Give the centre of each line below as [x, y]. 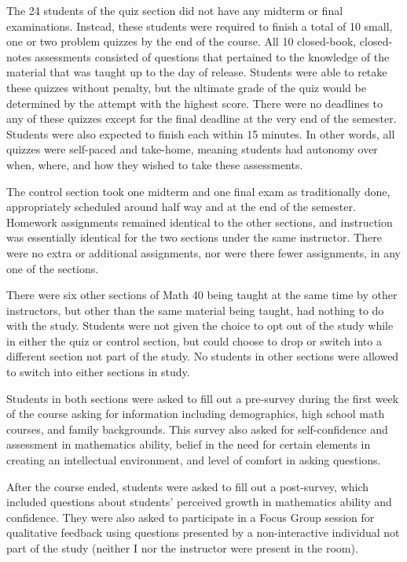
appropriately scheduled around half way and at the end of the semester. [181, 207]
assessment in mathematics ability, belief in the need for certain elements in [189, 444]
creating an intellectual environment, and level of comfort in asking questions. [194, 460]
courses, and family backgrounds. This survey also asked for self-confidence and [197, 429]
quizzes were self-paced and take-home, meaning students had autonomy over [192, 149]
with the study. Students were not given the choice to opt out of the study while [200, 325]
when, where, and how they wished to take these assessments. [155, 164]
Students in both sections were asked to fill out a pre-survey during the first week [203, 398]
